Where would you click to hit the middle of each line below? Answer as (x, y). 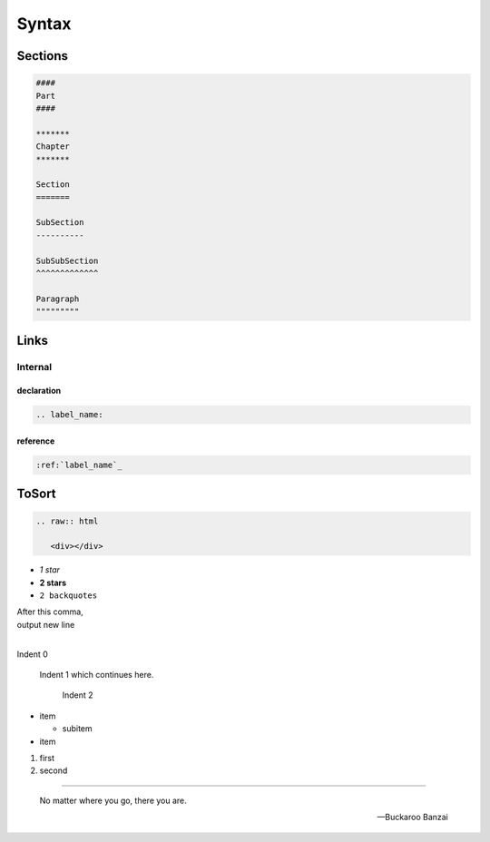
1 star (50, 570)
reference (36, 441)
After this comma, (50, 612)
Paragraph (58, 299)
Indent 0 (33, 654)
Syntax (44, 24)
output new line (46, 624)
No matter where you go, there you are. (113, 800)
